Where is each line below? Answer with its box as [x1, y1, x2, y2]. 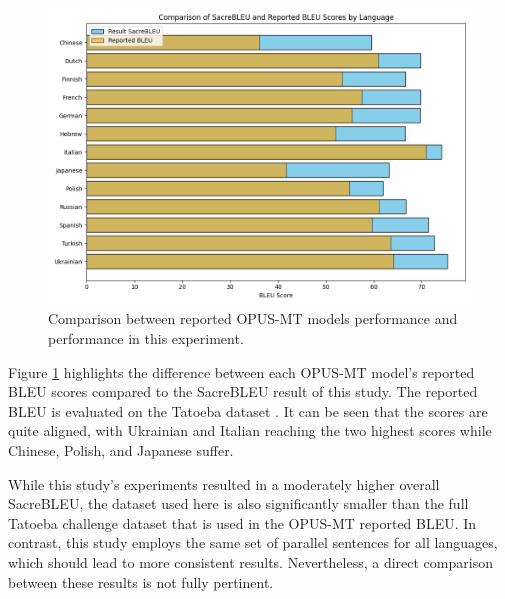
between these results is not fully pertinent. [8, 571, 274, 592]
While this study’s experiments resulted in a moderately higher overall [8, 473, 440, 494]
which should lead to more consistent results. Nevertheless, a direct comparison [8, 551, 493, 572]
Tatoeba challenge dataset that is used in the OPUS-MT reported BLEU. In [8, 512, 477, 533]
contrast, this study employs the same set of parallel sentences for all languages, [8, 532, 498, 553]
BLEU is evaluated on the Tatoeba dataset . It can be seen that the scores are [8, 400, 488, 421]
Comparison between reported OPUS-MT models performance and [48, 308, 458, 329]
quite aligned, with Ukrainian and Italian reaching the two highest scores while [8, 420, 492, 441]
